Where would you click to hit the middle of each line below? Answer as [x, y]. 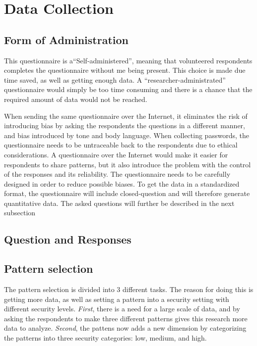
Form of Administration [66, 39]
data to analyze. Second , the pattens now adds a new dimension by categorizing [125, 328]
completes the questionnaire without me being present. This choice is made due [125, 70]
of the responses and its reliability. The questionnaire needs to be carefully [117, 174]
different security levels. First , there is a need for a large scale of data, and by [122, 309]
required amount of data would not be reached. [76, 99]
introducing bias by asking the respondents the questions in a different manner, [125, 125]
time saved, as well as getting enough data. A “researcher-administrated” [115, 79]
